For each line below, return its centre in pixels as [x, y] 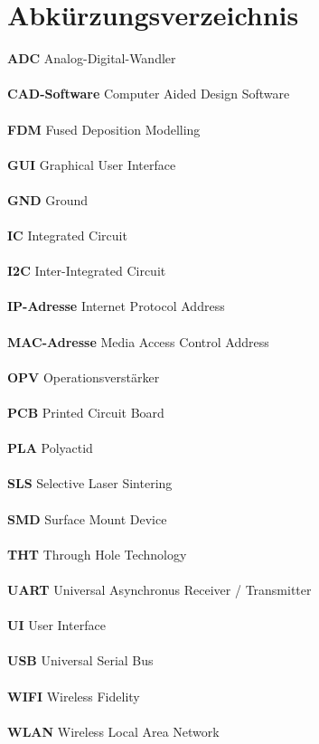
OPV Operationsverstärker [84, 377]
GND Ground [48, 199]
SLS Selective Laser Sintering [90, 483]
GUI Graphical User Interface [92, 164]
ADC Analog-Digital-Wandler [92, 58]
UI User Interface [56, 625]
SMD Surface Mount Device [87, 518]
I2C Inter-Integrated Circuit [87, 271]
